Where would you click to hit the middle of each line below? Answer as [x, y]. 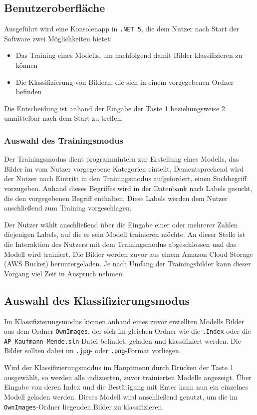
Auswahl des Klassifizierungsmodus [97, 300]
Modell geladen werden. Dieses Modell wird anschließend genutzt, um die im [121, 396]
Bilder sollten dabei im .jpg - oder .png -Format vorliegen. [93, 350]
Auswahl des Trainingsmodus [64, 140]
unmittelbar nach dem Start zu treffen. [64, 118]
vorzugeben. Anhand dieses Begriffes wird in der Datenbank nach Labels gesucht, [128, 188]
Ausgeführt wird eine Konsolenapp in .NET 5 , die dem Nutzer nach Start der [122, 29]
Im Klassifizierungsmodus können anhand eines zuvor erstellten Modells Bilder [124, 321]
